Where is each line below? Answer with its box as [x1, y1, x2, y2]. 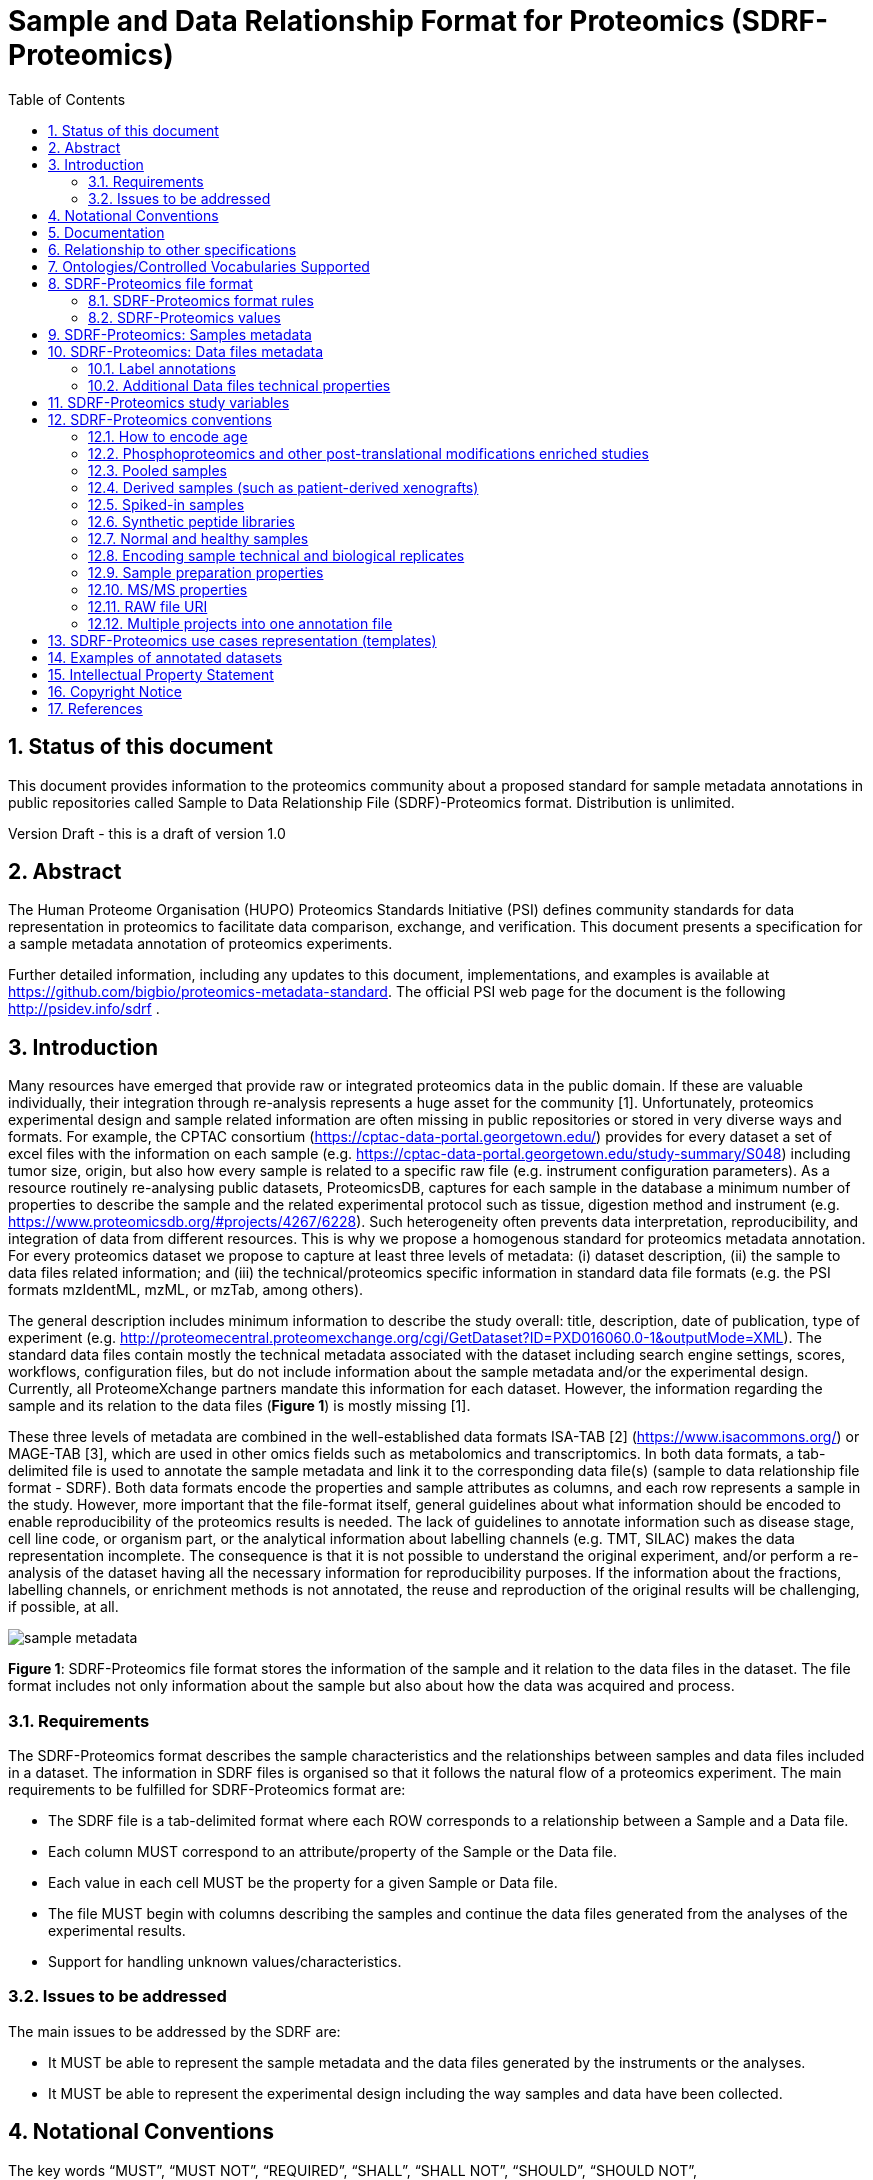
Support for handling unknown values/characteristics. [48, 1953, 402, 1971]
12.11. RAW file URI [88, 597, 208, 615]
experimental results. [48, 1922, 186, 1940]
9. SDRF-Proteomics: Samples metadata [48, 325, 312, 343]
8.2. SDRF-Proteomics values [88, 308, 281, 326]
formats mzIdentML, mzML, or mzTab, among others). [8, 1281, 364, 1299]
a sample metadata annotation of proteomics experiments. [8, 935, 393, 953]
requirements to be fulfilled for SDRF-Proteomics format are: [8, 1781, 406, 1799]
